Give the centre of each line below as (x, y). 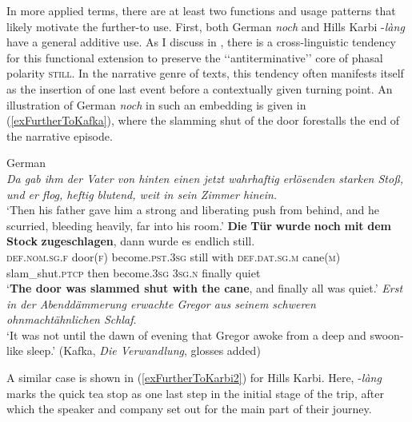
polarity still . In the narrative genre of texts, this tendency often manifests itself (205, 73)
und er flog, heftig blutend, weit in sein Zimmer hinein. (142, 194)
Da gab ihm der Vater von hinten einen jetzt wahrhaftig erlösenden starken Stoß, (205, 178)
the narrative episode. (60, 135)
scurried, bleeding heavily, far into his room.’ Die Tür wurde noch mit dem (199, 225)
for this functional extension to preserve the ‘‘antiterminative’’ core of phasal (195, 57)
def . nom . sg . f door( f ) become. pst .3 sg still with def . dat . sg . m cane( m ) (174, 256)
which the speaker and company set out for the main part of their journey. (189, 409)
